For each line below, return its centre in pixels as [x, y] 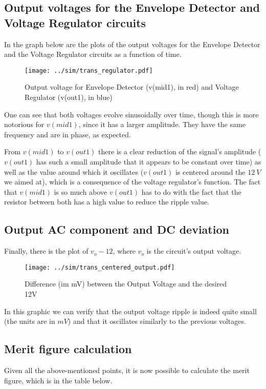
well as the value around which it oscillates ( [74, 171]
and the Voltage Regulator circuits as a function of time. [93, 54]
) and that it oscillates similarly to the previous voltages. [157, 321]
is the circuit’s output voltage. [194, 251]
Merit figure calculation [68, 349]
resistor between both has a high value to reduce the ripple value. [107, 202]
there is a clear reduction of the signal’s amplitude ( [180, 151]
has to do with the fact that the [191, 191]
